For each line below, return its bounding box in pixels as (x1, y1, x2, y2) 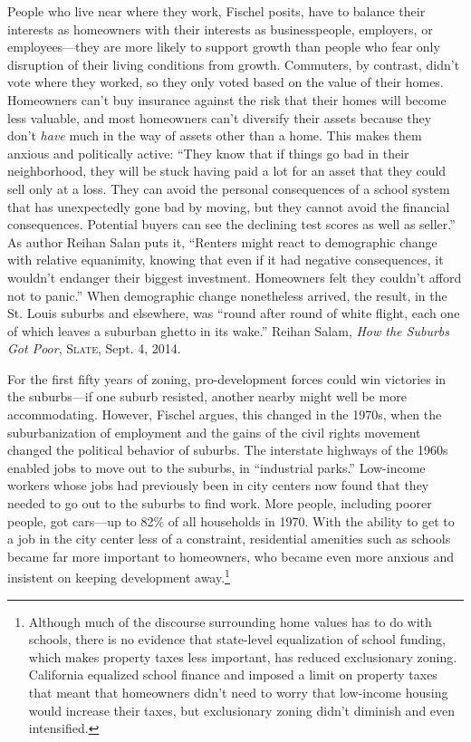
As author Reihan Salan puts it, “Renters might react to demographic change (7, 232, 437, 251)
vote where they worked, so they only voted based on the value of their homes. (7, 72, 444, 92)
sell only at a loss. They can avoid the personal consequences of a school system (7, 178, 450, 198)
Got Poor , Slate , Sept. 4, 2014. (7, 339, 181, 358)
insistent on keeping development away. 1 (7, 565, 230, 587)
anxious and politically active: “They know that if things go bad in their (7, 143, 409, 162)
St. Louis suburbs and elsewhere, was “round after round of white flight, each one (7, 304, 460, 323)
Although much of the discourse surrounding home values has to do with (28, 612, 432, 631)
